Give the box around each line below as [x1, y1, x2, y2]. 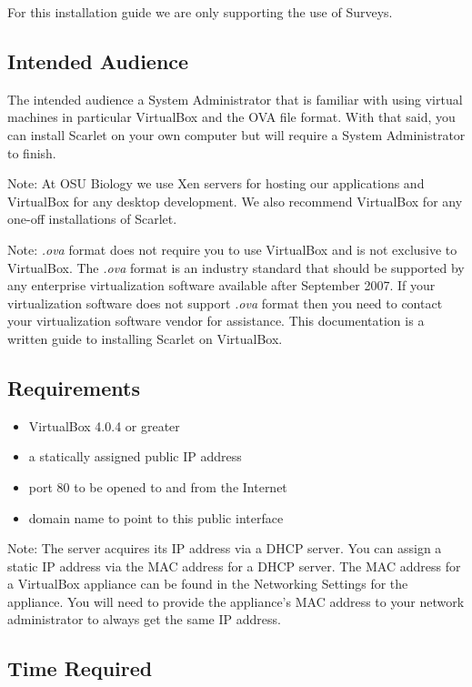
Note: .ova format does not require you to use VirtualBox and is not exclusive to [7, 239, 457, 258]
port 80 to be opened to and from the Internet [28, 477, 287, 496]
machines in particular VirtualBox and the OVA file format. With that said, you [7, 107, 456, 126]
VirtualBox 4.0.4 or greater [28, 416, 180, 435]
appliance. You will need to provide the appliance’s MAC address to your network [7, 591, 465, 611]
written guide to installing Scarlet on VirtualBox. [7, 328, 283, 348]
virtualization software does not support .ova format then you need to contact [7, 293, 443, 312]
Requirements [7, 373, 140, 401]
